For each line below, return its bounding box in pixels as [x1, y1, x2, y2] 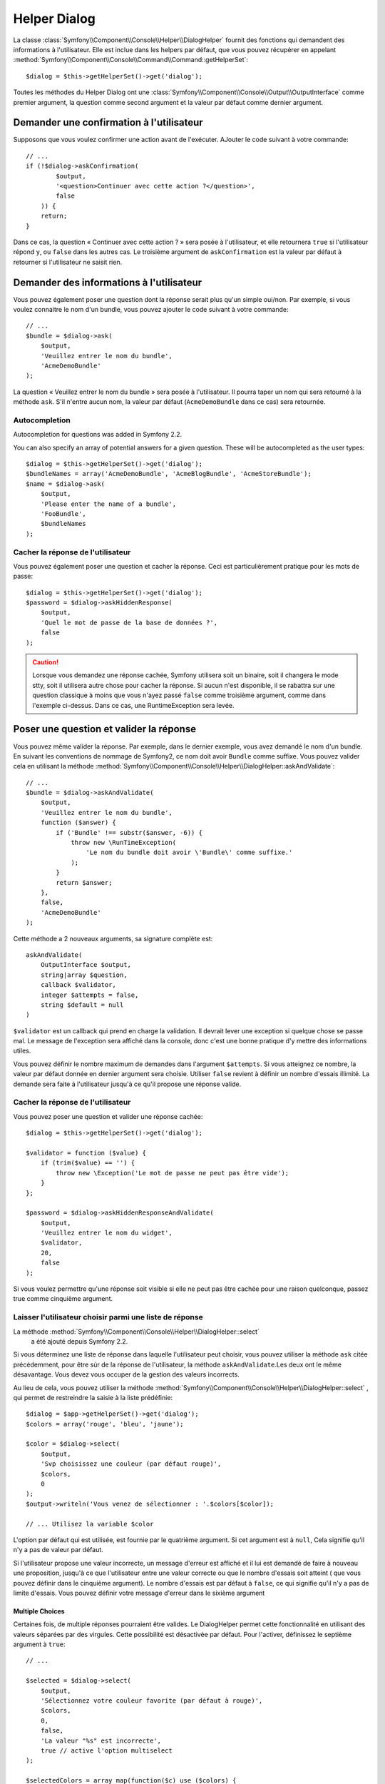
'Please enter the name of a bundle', [40, 500, 177, 508]
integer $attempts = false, [40, 990, 139, 999]
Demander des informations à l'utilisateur [13, 276, 202, 288]
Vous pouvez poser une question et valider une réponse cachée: [13, 1112, 203, 1120]
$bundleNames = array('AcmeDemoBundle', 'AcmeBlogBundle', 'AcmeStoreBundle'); [26, 470, 312, 478]
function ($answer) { [40, 818, 117, 827]
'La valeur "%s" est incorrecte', [40, 1736, 162, 1745]
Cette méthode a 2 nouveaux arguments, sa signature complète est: [13, 934, 213, 943]
